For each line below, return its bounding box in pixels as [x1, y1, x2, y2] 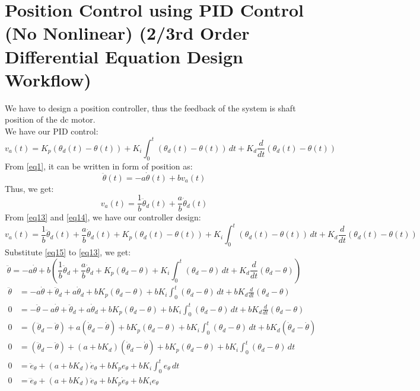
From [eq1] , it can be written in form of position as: [5, 159, 193, 172]
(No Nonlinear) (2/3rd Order [5, 21, 250, 45]
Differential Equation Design [5, 44, 243, 68]
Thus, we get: [5, 182, 54, 194]
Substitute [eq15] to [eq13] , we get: [5, 246, 131, 258]
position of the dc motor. [5, 113, 96, 126]
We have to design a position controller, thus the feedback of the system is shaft [5, 101, 296, 114]
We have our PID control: [5, 124, 98, 137]
